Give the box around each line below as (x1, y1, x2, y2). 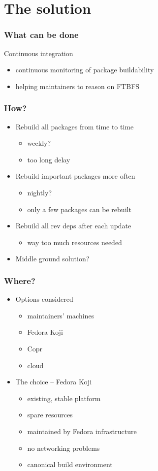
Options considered (15, 294, 73, 304)
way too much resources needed (27, 237, 122, 247)
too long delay (27, 154, 70, 164)
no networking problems (27, 442, 100, 453)
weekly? (27, 138, 51, 148)
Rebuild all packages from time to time (15, 121, 134, 131)
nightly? (27, 187, 52, 197)
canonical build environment (27, 459, 113, 470)
